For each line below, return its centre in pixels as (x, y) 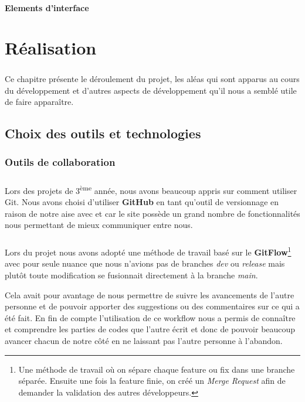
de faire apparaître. (39, 102)
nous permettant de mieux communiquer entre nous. (99, 225)
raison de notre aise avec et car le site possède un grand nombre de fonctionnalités (152, 213)
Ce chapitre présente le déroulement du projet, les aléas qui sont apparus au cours (152, 78)
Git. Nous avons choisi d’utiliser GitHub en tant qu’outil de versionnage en (142, 201)
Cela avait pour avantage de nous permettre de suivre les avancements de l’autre (150, 294)
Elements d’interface (47, 7)
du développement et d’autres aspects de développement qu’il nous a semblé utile (151, 90)
